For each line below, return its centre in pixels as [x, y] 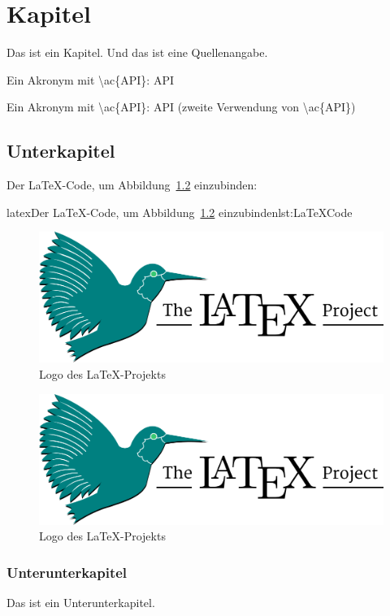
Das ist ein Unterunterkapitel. [81, 603]
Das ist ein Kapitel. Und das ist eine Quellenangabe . [137, 52]
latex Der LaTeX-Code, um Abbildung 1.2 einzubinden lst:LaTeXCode [180, 212]
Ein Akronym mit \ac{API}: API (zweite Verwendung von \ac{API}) [181, 107]
